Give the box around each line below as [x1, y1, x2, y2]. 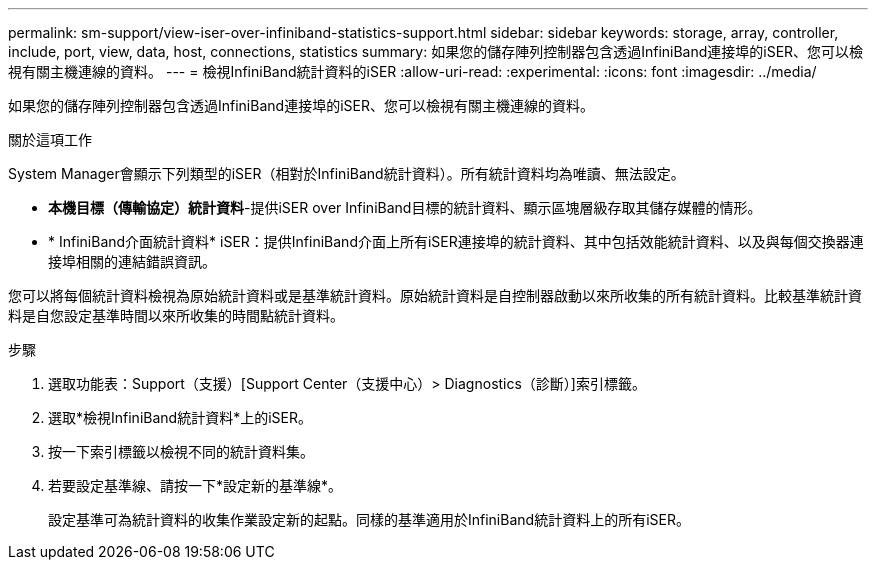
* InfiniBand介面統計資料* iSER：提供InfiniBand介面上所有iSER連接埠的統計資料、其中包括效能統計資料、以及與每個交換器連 [48, 233, 864, 250]
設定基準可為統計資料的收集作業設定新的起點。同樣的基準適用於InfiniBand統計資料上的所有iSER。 [48, 511, 690, 528]
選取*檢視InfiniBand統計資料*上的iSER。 [48, 409, 312, 426]
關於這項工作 [8, 131, 92, 148]
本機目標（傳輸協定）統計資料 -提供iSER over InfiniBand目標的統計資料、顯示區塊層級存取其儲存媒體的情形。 [48, 199, 762, 216]
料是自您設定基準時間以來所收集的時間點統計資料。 [8, 307, 344, 324]
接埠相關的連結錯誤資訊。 [48, 253, 216, 270]
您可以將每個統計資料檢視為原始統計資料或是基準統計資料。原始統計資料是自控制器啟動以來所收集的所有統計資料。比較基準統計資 [8, 287, 862, 304]
